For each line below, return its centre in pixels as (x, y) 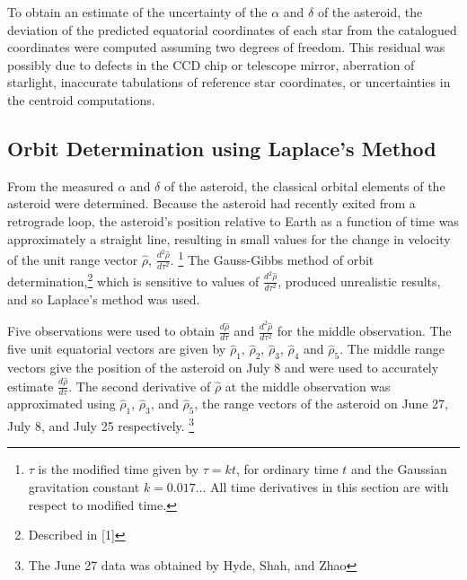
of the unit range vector (73, 259)
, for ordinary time (287, 469)
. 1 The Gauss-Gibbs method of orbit (272, 258)
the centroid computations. (81, 99)
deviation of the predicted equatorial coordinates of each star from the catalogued (232, 29)
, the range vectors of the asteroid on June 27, (321, 404)
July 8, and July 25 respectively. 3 (101, 424)
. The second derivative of (140, 386)
